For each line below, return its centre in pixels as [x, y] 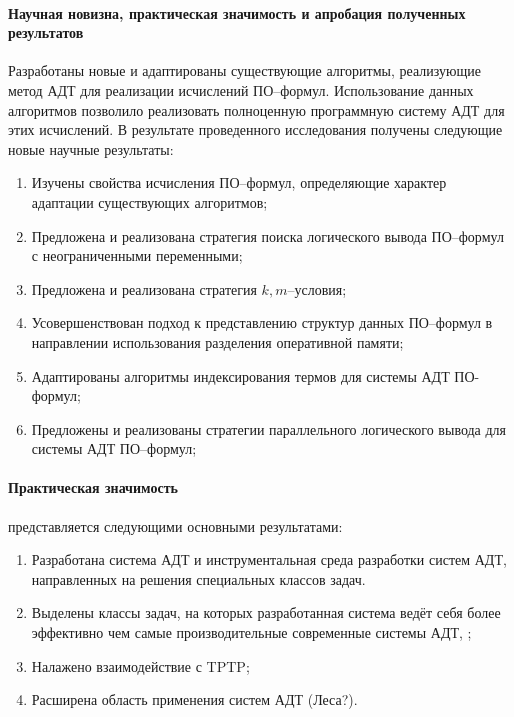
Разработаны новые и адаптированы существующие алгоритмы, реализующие [244, 70]
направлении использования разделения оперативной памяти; [217, 341]
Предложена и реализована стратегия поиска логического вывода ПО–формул [267, 235]
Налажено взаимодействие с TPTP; [140, 665]
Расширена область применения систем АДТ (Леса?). [194, 699]
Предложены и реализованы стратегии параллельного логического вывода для [269, 428]
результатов [46, 32]
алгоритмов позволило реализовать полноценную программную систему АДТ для [256, 109]
